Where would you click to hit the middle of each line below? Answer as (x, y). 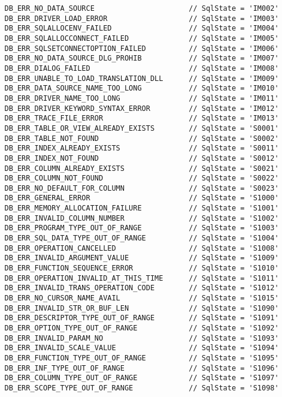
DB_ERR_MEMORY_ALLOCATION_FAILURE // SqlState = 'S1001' (142, 208)
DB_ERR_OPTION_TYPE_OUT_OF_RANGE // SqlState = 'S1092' (142, 328)
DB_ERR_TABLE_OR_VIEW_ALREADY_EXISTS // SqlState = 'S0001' (142, 128)
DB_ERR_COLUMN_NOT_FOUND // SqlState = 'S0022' (142, 178)
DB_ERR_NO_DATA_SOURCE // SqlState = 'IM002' (142, 8)
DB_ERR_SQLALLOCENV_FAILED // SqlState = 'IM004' (142, 28)
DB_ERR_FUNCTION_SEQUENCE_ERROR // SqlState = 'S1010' (142, 268)
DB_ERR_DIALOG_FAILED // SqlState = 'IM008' (142, 68)
